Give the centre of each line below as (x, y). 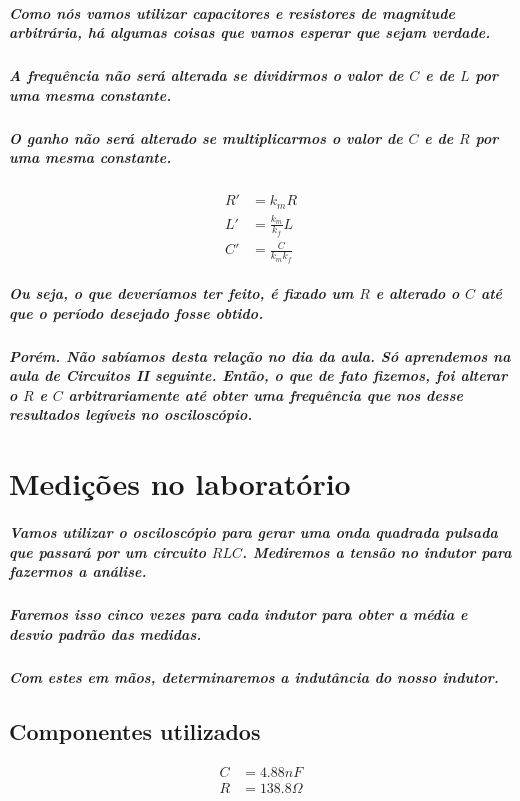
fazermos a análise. (78, 571)
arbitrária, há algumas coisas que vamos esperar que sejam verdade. (250, 32)
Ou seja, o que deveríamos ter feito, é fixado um (181, 293)
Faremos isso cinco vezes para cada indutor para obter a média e (238, 614)
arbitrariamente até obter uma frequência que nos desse (265, 394)
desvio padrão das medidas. (105, 633)
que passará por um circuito (107, 551)
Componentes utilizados (135, 730)
